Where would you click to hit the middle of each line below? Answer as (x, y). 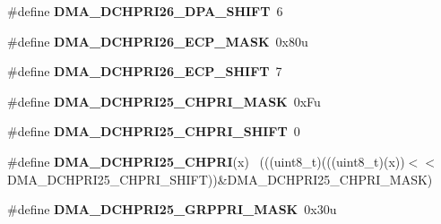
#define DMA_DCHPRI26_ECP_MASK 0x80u (158, 41)
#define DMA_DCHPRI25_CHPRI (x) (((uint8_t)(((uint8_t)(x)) (206, 161)
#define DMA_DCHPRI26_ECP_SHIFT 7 (145, 71)
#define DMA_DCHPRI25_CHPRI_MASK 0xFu (164, 101)
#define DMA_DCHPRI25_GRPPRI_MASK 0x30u (172, 209)
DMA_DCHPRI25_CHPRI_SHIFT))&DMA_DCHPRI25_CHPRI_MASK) (220, 179)
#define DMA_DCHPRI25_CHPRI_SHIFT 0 (154, 131)
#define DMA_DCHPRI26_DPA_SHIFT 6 (145, 11)
